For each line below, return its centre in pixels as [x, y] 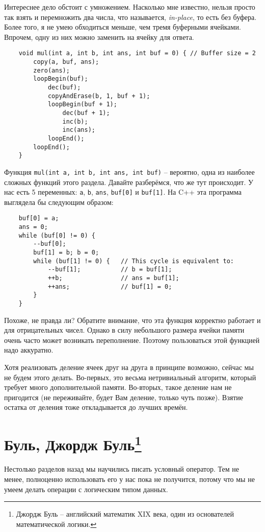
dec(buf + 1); [86, 113]
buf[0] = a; [39, 218]
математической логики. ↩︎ [56, 524]
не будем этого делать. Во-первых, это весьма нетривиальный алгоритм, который [130, 377]
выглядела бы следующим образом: [59, 202]
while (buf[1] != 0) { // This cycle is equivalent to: [134, 261]
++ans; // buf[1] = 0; [110, 286]
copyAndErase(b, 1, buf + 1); [99, 96]
